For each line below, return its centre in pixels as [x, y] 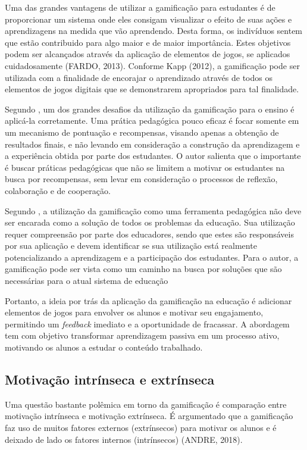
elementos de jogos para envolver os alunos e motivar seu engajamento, [134, 312]
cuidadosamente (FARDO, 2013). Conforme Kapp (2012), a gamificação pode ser [152, 65]
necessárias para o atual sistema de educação [87, 281]
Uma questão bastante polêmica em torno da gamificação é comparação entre [146, 404]
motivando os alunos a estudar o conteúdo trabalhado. [104, 347]
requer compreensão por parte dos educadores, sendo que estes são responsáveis [149, 234]
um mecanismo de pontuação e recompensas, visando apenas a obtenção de [142, 132]
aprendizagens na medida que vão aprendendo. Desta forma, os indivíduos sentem [154, 31]
